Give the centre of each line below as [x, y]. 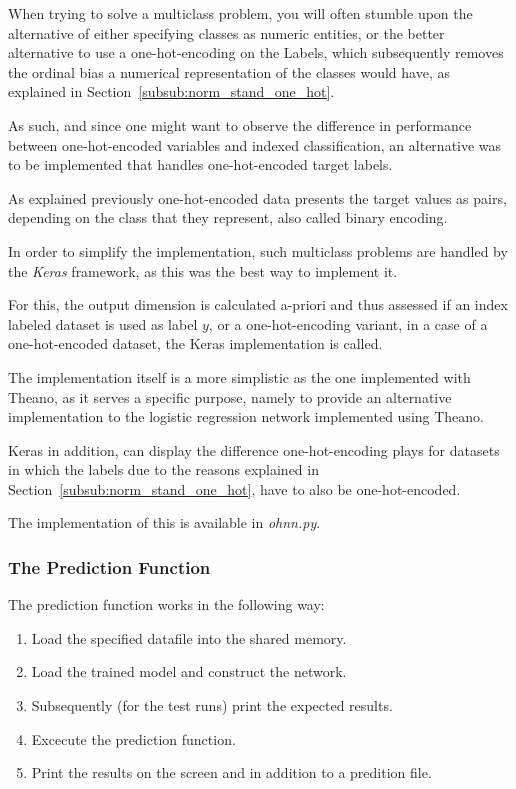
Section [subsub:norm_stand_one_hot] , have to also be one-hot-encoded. [234, 488]
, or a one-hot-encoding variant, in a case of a [348, 323]
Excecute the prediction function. [133, 738]
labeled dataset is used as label [103, 323]
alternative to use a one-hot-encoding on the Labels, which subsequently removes [256, 52]
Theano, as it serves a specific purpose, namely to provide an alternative [230, 396]
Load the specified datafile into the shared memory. [189, 637]
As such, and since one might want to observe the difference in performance [240, 124]
